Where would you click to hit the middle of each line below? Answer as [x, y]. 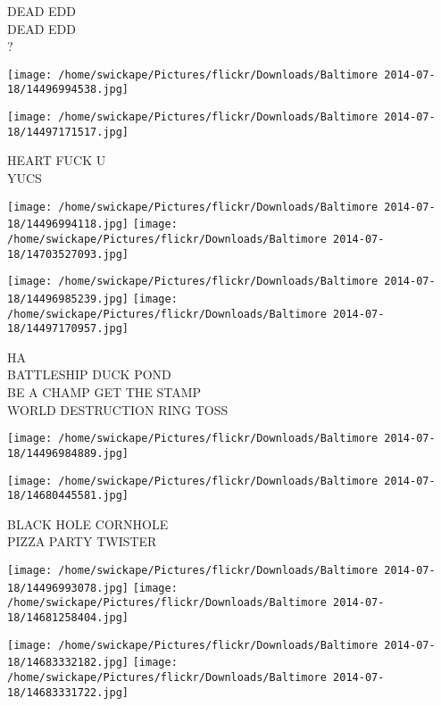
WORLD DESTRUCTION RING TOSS [118, 409]
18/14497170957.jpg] [68, 329]
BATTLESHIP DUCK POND [89, 374]
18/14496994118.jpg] [68, 224]
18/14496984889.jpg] [68, 453]
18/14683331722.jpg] [68, 692]
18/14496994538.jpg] [68, 90]
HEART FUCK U [57, 160]
